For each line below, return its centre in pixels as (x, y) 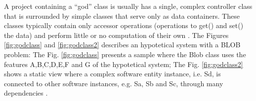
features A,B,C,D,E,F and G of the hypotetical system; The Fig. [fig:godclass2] (124, 64)
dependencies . (26, 93)
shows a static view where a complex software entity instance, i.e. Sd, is (112, 74)
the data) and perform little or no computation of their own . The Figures (116, 35)
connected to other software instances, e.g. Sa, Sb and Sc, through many (114, 83)
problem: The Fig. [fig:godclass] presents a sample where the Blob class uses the (125, 54)
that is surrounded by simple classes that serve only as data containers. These (122, 16)
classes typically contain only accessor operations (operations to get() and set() (124, 25)
